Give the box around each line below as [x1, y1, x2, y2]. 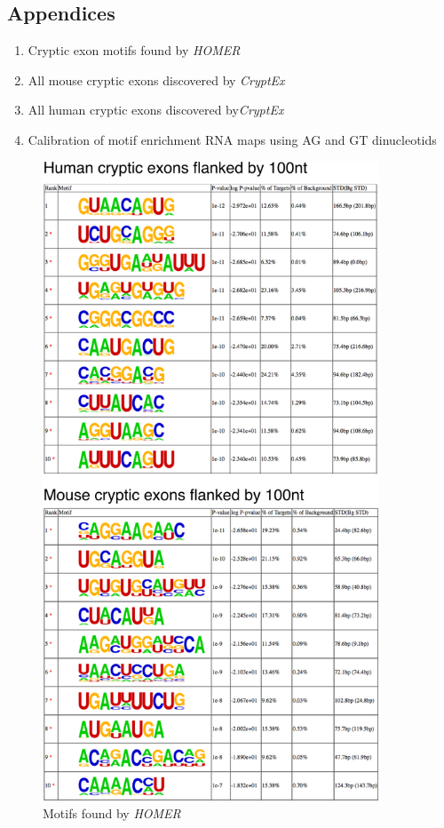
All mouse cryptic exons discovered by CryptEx [28, 70, 285, 89]
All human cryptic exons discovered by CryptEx [28, 100, 284, 119]
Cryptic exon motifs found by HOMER [28, 41, 241, 60]
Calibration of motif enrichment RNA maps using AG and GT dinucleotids [28, 130, 437, 148]
